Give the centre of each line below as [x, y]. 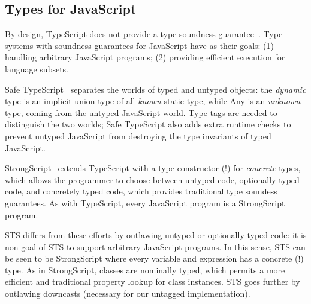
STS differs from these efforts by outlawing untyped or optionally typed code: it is [156, 235]
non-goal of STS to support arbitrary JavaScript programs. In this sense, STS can [155, 246]
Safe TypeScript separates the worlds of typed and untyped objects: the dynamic [155, 89]
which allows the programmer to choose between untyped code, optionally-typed [152, 179]
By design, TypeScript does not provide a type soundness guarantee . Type [144, 34]
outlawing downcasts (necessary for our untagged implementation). [128, 294]
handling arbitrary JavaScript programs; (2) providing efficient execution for [145, 57]
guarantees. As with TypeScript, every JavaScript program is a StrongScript [145, 203]
